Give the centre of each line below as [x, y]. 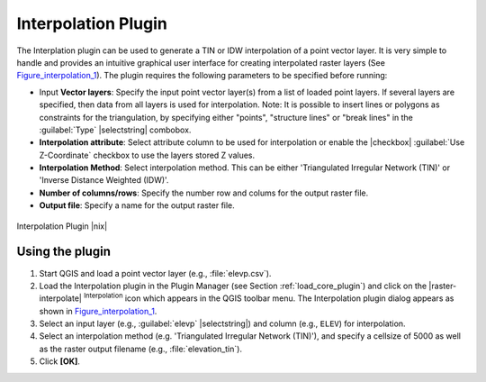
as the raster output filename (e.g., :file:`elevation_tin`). [141, 349]
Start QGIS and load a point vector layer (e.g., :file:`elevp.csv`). [155, 273]
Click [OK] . [60, 361]
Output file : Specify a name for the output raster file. [137, 205]
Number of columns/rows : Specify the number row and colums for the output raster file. [204, 193]
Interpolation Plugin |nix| [62, 226]
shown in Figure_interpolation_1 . [98, 311]
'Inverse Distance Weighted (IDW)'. [104, 180]
